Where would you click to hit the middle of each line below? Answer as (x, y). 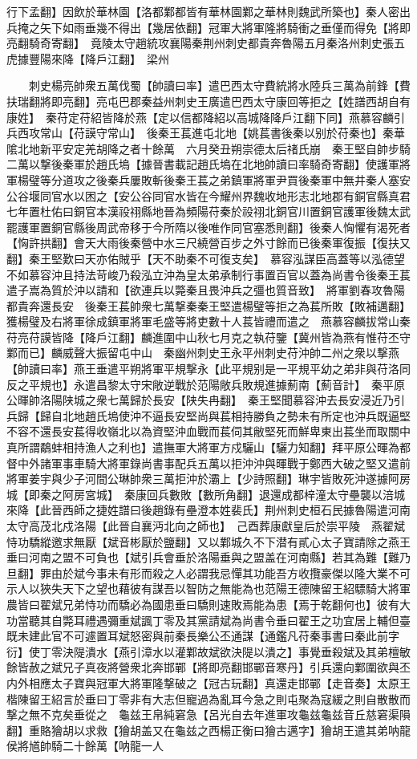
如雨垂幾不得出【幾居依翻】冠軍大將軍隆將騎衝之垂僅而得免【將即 (236, 27)
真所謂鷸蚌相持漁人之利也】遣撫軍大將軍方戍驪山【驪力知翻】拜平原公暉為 (203, 447)
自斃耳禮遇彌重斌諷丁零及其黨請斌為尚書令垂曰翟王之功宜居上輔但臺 (231, 620)
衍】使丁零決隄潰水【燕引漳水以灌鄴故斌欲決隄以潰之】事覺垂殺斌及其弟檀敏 (208, 651)
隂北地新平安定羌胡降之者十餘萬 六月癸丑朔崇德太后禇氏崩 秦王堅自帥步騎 (208, 148)
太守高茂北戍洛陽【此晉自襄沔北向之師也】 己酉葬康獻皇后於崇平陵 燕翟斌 (206, 526)
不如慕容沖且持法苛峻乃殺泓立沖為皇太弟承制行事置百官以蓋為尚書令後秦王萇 (208, 274)
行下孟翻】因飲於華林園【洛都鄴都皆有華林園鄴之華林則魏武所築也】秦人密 (203, 11)
